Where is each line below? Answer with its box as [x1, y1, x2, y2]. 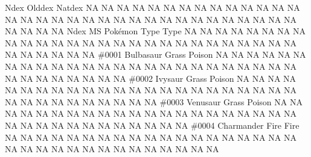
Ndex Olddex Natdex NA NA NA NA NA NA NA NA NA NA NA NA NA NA [5, 1, 300, 13]
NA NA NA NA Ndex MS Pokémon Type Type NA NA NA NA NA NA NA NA [5, 25, 306, 37]
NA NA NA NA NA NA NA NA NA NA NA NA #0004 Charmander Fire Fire [5, 119, 300, 131]
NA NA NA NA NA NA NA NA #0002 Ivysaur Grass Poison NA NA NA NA [5, 72, 297, 84]
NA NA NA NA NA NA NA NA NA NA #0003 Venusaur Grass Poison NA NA [5, 95, 303, 108]
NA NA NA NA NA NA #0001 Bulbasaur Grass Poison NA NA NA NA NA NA [5, 48, 306, 61]
